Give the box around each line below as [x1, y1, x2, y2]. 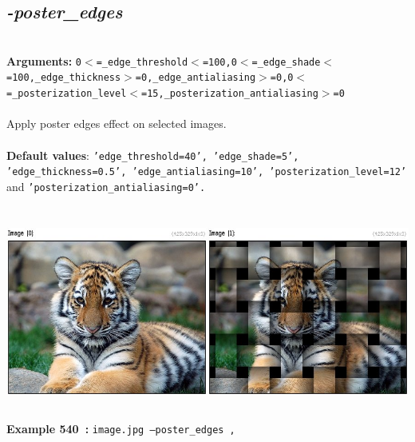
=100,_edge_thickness [6, 72, 121, 84]
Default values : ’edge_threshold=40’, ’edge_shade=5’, [6, 146, 299, 163]
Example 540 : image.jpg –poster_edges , [6, 420, 235, 436]
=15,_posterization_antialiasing [141, 88, 318, 100]
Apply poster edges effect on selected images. [6, 115, 227, 132]
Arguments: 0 [6, 52, 82, 69]
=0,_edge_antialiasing [135, 72, 256, 84]
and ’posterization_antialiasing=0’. [6, 177, 206, 194]
